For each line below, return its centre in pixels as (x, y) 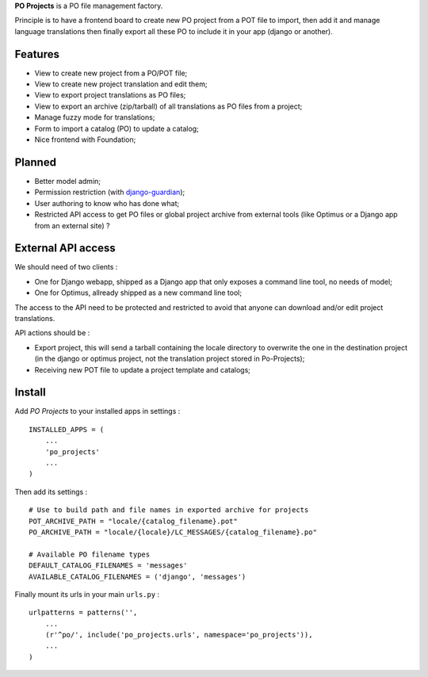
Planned (36, 162)
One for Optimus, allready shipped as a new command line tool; (138, 293)
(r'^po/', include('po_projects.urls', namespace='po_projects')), (179, 635)
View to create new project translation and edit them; (121, 84)
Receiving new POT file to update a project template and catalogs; (143, 369)
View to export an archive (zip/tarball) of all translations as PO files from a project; (168, 106)
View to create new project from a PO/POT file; (111, 73)
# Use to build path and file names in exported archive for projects (169, 510)
